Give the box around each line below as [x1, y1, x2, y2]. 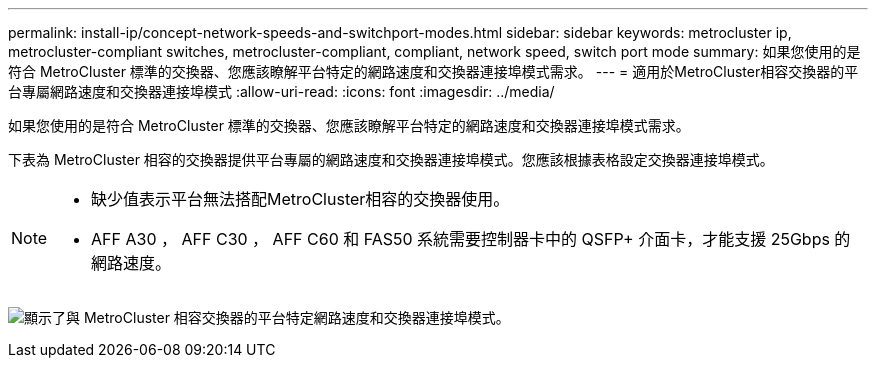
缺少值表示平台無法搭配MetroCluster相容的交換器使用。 [91, 189, 510, 209]
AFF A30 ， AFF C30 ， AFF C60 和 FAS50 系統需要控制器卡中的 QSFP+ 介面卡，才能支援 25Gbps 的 [91, 229, 851, 249]
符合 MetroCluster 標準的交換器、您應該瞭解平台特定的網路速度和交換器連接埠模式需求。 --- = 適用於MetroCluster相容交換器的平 [8, 63, 859, 80]
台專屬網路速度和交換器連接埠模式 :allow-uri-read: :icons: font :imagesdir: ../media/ [8, 83, 555, 100]
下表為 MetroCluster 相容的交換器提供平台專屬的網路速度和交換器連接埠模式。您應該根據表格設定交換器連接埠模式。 [8, 151, 774, 168]
